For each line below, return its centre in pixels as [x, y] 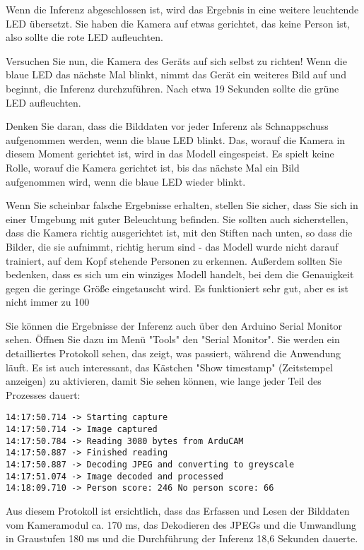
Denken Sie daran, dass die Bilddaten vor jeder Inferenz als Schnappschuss [167, 126]
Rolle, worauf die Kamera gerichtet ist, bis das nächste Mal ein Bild [153, 167]
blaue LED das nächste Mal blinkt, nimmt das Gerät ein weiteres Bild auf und [176, 74]
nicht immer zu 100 [48, 302]
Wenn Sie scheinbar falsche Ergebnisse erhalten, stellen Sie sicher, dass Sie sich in [182, 205]
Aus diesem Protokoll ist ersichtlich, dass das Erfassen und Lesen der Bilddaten [178, 511]
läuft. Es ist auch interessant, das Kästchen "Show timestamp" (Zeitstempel [169, 367]
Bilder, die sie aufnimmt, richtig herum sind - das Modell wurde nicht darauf [172, 246]
